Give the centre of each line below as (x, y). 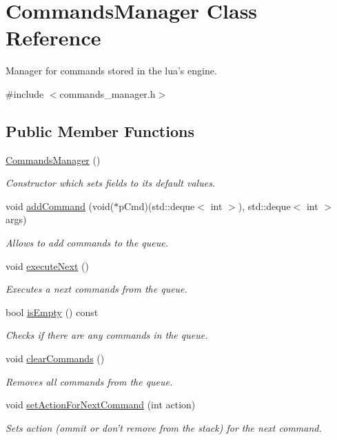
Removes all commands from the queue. (89, 381)
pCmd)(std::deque (157, 206)
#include (25, 93)
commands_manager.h (108, 93)
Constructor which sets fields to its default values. (111, 183)
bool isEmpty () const (52, 312)
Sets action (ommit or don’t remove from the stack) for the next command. (164, 427)
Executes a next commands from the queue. (96, 289)
